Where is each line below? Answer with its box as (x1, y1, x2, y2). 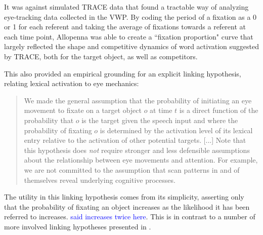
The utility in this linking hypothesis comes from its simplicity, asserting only (4, 191, 244, 202)
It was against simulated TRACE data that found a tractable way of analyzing (4, 2, 249, 12)
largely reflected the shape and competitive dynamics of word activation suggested (4, 41, 259, 52)
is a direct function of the (179, 105, 258, 115)
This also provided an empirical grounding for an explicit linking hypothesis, (4, 68, 241, 79)
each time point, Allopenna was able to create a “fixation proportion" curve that (4, 31, 253, 42)
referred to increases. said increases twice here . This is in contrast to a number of (4, 211, 255, 222)
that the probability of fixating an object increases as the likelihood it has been (4, 201, 250, 212)
